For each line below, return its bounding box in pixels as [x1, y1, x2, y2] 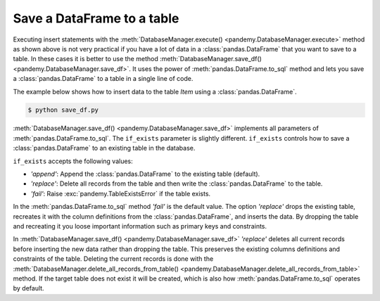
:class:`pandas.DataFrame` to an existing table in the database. [13, 144, 196, 153]
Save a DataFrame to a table [13, 11, 179, 26]
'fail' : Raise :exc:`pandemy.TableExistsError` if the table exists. [30, 189, 211, 198]
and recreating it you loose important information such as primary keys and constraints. [13, 222, 267, 230]
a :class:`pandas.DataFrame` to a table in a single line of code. [13, 75, 194, 83]
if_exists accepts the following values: [13, 157, 133, 165]
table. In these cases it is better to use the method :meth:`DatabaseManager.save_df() [13, 55, 262, 63]
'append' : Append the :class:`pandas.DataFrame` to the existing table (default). [30, 169, 260, 179]
